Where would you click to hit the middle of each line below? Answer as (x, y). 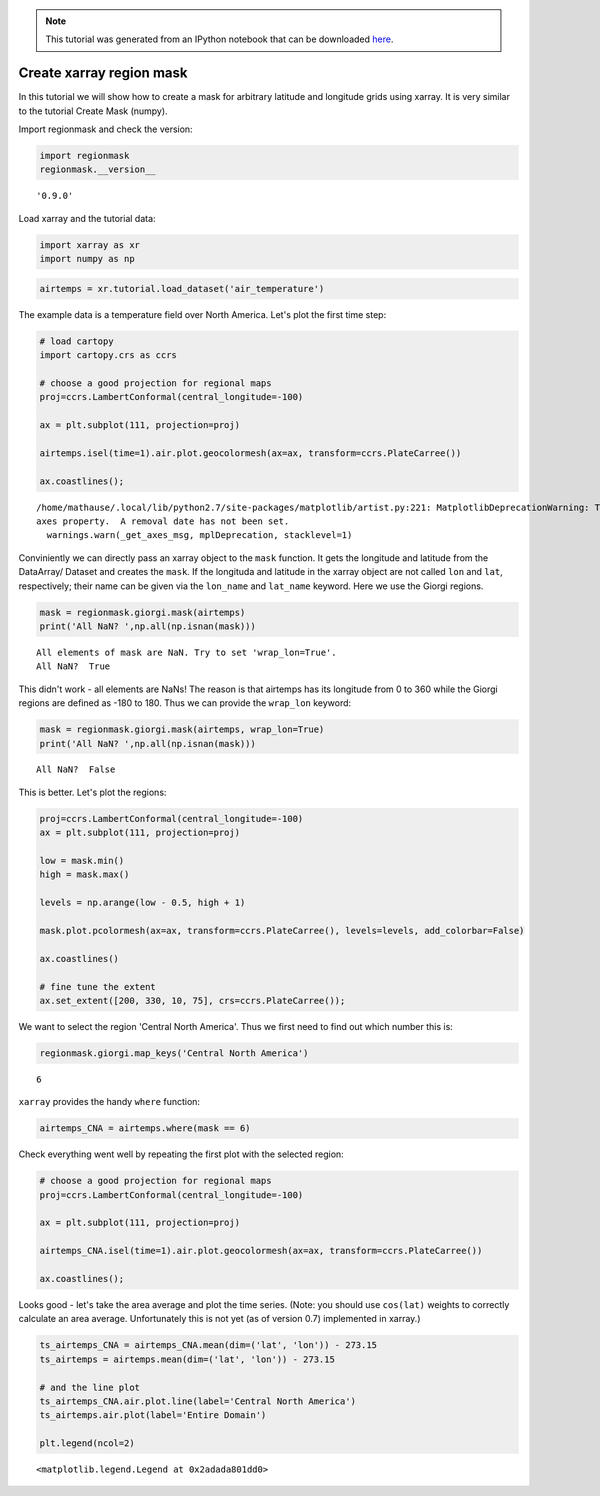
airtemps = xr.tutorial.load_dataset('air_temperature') (182, 288)
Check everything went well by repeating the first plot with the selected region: (181, 1154)
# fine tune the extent (98, 986)
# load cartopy (76, 341)
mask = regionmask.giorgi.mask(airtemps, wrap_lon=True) (182, 729)
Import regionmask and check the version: (106, 129)
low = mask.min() (82, 861)
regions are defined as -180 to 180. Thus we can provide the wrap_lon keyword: (185, 703)
